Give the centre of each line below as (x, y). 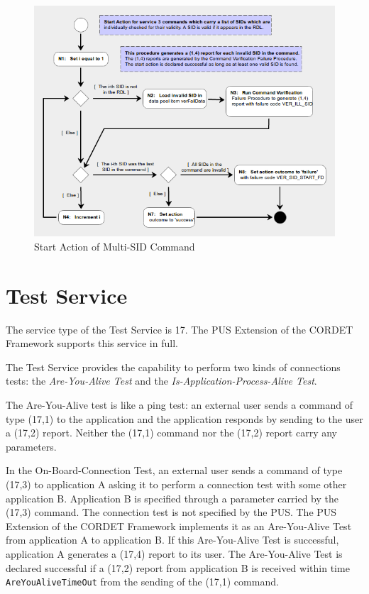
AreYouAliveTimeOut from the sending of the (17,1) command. (142, 582)
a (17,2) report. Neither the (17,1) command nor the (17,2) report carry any (171, 433)
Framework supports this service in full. (92, 343)
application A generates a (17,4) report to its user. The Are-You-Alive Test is (174, 554)
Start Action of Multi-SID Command (115, 246)
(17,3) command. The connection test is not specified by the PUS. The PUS (171, 512)
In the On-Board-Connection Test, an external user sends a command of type (174, 470)
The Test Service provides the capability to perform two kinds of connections (173, 367)
